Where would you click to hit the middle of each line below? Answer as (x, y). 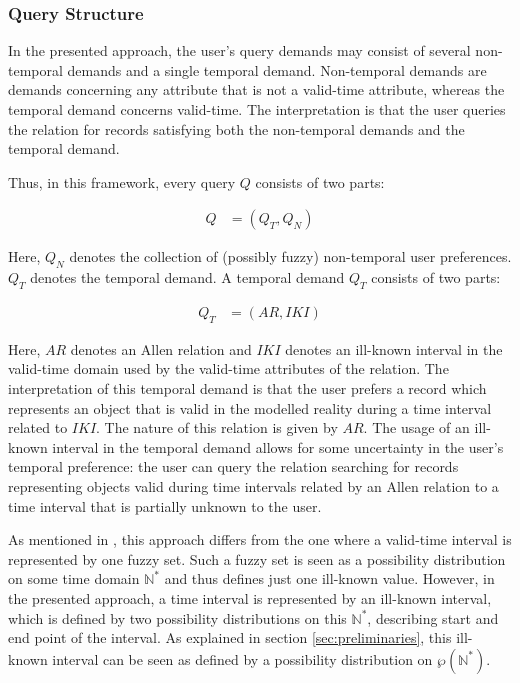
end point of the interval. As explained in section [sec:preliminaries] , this (230, 637)
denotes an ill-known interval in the (394, 348)
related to (38, 427)
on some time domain (74, 578)
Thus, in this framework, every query (122, 181)
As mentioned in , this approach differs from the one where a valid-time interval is (260, 539)
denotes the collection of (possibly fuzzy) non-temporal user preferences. (290, 256)
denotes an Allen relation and (161, 348)
